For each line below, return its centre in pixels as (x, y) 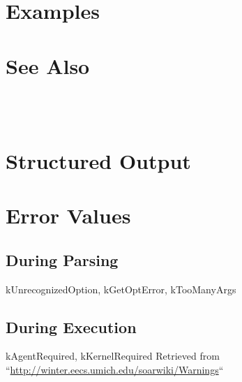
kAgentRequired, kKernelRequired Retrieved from (113, 356)
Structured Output (98, 160)
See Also (48, 65)
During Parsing (62, 259)
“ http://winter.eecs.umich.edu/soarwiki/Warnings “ (115, 370)
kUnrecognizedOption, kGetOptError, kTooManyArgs (121, 289)
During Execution (71, 326)
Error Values (68, 215)
